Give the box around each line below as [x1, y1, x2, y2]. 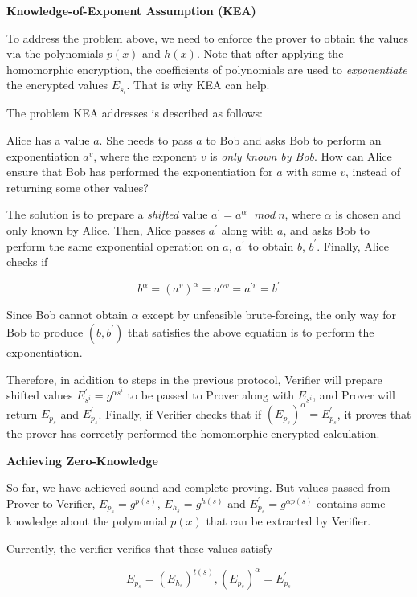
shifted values [6, 386, 73, 403]
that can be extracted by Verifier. [206, 513, 371, 530]
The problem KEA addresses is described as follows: [6, 104, 263, 121]
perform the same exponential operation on [6, 237, 219, 254]
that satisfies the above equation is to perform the [128, 323, 374, 340]
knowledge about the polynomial [6, 513, 167, 530]
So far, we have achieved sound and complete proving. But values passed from [6, 479, 390, 496]
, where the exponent [93, 147, 198, 164]
